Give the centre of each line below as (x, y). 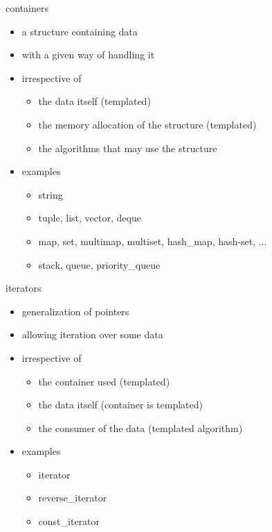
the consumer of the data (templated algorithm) (140, 427)
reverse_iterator (73, 498)
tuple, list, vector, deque (90, 218)
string (51, 194)
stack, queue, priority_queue (99, 264)
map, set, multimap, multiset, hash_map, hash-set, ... (153, 241)
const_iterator (69, 521)
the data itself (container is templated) (121, 405)
